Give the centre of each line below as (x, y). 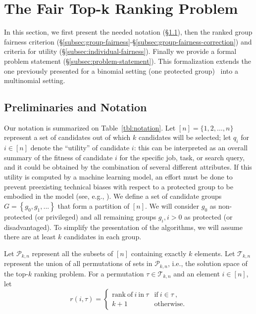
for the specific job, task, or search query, (182, 157)
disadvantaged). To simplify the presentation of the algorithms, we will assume (123, 227)
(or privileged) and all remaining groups (96, 216)
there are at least (30, 237)
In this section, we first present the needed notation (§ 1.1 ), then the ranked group (128, 32)
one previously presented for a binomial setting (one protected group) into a (121, 70)
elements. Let (215, 253)
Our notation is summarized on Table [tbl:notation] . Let (90, 127)
